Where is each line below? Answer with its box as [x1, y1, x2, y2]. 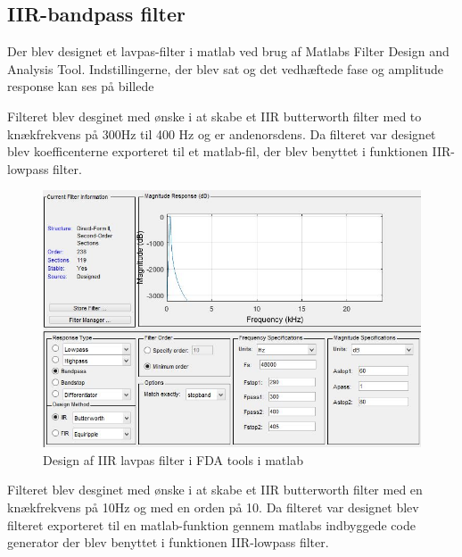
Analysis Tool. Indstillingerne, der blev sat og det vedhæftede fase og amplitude [7, 59, 443, 78]
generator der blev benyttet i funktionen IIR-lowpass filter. [7, 533, 329, 552]
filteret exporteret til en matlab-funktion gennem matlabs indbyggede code [7, 515, 416, 534]
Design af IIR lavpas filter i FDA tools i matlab [43, 450, 303, 469]
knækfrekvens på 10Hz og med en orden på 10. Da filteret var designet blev [7, 498, 419, 517]
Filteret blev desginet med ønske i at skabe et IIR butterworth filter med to [7, 106, 422, 125]
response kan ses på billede [7, 77, 154, 96]
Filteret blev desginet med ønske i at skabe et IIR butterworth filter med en [7, 480, 423, 499]
